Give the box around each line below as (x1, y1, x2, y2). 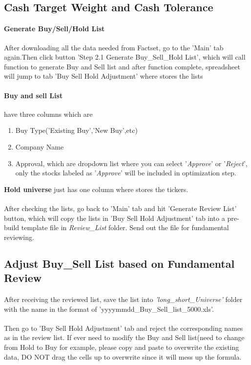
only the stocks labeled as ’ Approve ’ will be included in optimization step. (15, 168, 236, 178)
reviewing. (4, 232, 34, 242)
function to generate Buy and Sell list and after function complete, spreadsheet (4, 61, 240, 71)
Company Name (15, 141, 64, 151)
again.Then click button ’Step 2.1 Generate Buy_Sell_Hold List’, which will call (4, 52, 246, 62)
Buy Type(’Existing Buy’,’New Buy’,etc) (15, 125, 138, 135)
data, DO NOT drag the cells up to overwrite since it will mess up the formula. (4, 351, 242, 362)
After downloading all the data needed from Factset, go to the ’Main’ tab (4, 42, 224, 52)
